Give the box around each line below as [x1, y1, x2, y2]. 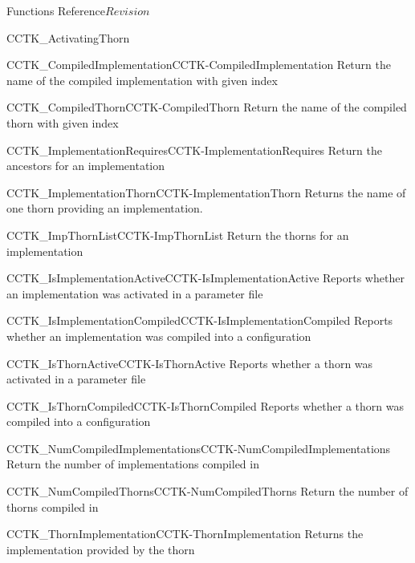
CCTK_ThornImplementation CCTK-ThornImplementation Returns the [6, 525, 364, 542]
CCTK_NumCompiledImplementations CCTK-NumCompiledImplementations [6, 439, 391, 456]
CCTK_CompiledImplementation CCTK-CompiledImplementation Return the [6, 56, 391, 73]
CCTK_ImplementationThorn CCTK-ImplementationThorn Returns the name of [6, 184, 406, 200]
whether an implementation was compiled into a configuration [6, 327, 311, 344]
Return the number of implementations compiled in [6, 456, 259, 472]
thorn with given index [6, 114, 119, 131]
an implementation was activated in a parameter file [6, 285, 263, 302]
